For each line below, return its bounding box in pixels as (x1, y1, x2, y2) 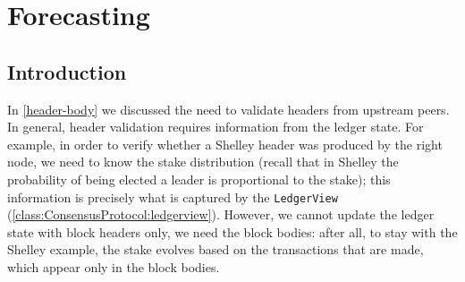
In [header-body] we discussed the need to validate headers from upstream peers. (7, 99, 450, 118)
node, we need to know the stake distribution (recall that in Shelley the (7, 152, 399, 171)
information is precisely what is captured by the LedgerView (7, 187, 338, 206)
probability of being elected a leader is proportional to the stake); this (7, 169, 391, 188)
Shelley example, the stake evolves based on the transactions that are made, (7, 240, 424, 259)
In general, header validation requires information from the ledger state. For (7, 117, 424, 136)
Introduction (7, 57, 127, 85)
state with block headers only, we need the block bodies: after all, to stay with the (7, 222, 458, 241)
